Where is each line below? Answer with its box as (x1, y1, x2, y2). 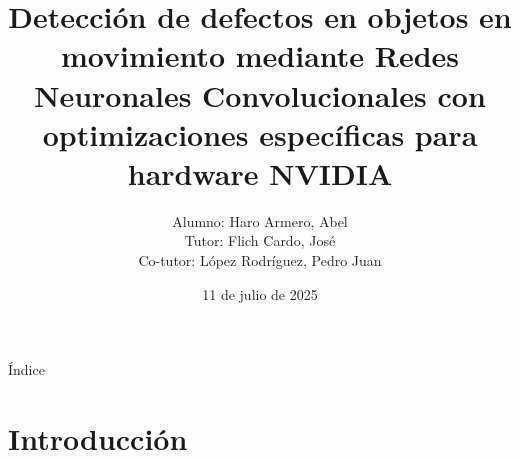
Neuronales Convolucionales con (34, 74, 486, 115)
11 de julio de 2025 (202, 283, 318, 304)
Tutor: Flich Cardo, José (184, 230, 336, 251)
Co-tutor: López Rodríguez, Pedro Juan (138, 250, 382, 271)
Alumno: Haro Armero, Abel (172, 210, 348, 231)
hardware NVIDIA (127, 152, 393, 193)
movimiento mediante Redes (60, 35, 460, 76)
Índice (8, 359, 45, 380)
